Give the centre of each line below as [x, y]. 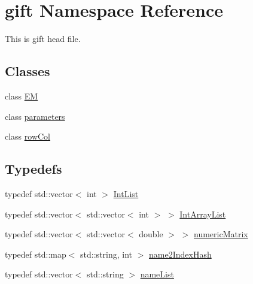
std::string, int [106, 254]
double [151, 234]
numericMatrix [221, 234]
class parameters [35, 116]
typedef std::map [36, 254]
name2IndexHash [180, 254]
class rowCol [28, 136]
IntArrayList [203, 214]
